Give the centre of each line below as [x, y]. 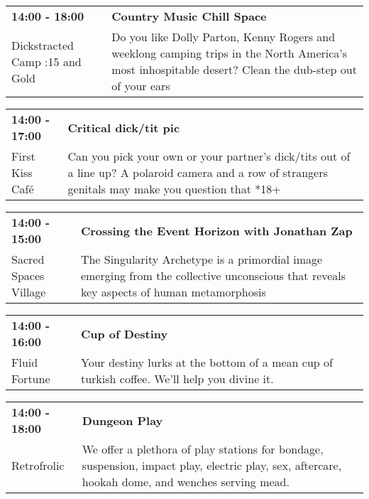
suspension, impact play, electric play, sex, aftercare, [212, 465]
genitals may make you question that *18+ [174, 189]
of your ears [141, 86]
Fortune [31, 379]
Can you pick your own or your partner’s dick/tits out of [209, 156]
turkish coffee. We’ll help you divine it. [177, 379]
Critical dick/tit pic [124, 127]
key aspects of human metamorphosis [173, 292]
